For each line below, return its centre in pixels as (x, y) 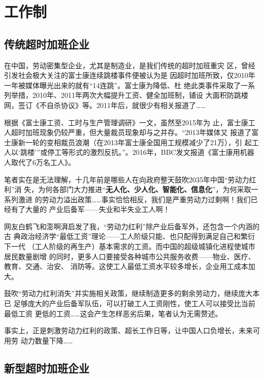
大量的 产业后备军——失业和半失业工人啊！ (97, 209)
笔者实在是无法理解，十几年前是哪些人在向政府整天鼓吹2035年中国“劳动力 (127, 179)
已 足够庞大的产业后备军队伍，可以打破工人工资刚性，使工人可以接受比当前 (130, 303)
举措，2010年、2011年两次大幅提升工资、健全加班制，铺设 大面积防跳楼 (129, 95)
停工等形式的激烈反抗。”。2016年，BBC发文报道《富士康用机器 (151, 152)
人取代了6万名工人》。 (40, 162)
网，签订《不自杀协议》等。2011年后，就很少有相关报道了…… (105, 105)
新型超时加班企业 (47, 368)
